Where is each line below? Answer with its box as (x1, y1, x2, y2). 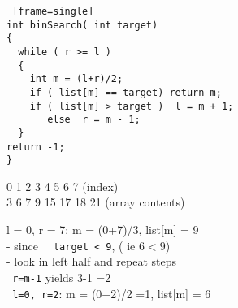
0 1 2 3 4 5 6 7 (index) (6, 177, 119, 194)
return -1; (6, 141, 65, 153)
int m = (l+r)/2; (29, 73, 123, 85)
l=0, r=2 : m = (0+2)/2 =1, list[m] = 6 (12, 284, 211, 301)
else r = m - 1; (47, 114, 141, 126)
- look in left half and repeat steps (6, 253, 177, 270)
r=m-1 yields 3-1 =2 (12, 268, 111, 285)
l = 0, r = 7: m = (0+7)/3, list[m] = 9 (6, 221, 199, 238)
